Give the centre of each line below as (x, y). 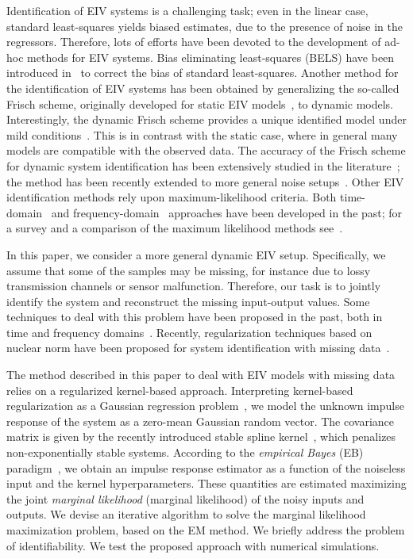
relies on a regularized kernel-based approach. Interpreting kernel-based (180, 390)
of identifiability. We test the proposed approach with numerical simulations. (193, 545)
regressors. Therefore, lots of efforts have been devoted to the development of (194, 42)
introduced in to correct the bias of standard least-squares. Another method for (203, 73)
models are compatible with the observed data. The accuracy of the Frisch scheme (206, 150)
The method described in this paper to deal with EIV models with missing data (201, 375)
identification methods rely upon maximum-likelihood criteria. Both (172, 197)
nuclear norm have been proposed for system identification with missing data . (198, 348)
